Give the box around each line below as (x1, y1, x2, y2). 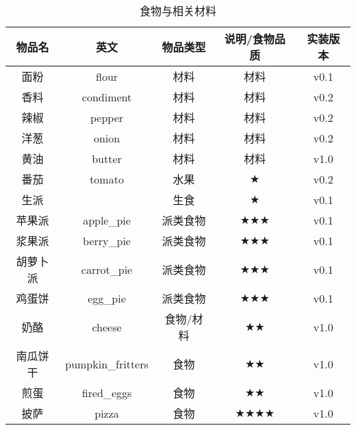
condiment (81, 88, 132, 105)
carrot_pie (81, 261, 133, 277)
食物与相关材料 (139, 3, 216, 18)
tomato (90, 170, 124, 187)
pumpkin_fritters (65, 355, 149, 372)
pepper (90, 109, 124, 125)
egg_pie (88, 290, 126, 306)
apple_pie (83, 212, 131, 228)
